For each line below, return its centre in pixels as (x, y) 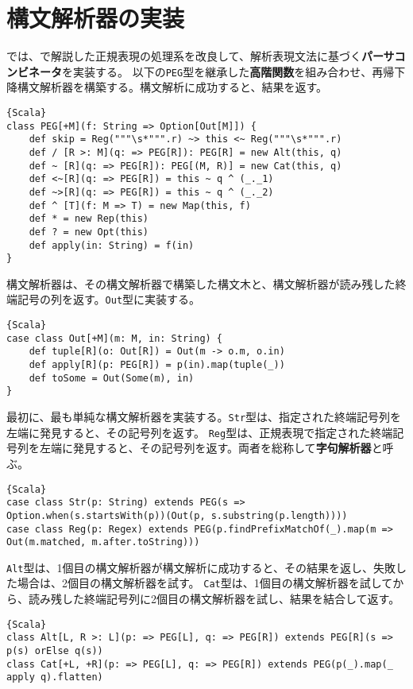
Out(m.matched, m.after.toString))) (103, 542)
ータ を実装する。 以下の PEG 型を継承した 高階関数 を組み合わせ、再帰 (217, 71)
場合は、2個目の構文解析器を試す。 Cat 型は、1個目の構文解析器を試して (205, 583)
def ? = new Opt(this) (89, 232)
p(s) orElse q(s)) (55, 651)
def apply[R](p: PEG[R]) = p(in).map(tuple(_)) (157, 365)
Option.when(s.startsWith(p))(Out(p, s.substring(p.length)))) (177, 515)
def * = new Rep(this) (89, 219)
